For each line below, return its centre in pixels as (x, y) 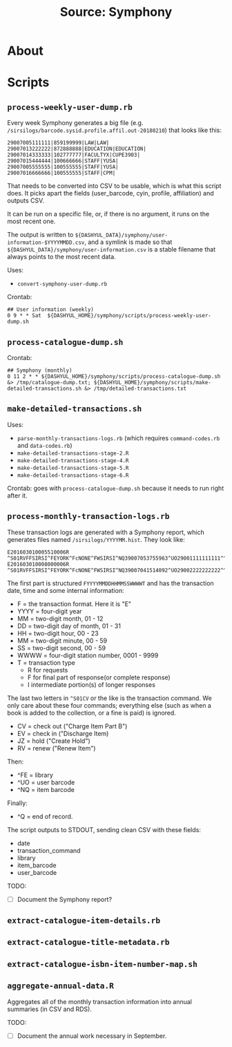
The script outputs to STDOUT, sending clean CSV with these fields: (104, 829)
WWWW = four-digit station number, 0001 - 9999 (88, 655)
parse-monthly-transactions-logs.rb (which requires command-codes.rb (118, 438)
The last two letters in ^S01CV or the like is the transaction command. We (109, 698)
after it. (17, 496)
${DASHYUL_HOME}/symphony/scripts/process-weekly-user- (129, 316)
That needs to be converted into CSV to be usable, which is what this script (114, 186)
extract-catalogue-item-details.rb (84, 921)
